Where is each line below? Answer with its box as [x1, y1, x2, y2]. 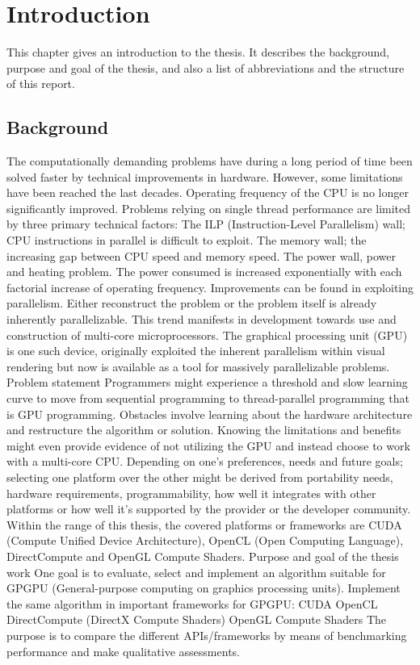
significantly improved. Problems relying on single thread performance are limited [6, 199, 411, 216]
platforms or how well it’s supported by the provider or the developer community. [6, 500, 411, 517]
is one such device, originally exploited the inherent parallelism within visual [6, 342, 385, 359]
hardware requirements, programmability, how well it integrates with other [6, 484, 376, 501]
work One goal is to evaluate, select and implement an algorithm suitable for [6, 563, 386, 580]
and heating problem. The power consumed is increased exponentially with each [6, 263, 402, 280]
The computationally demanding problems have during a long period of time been [6, 153, 413, 169]
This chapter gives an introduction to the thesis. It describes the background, [6, 44, 389, 61]
